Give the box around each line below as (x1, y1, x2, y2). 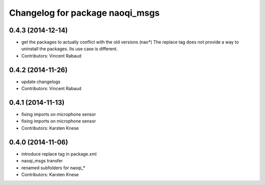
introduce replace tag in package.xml (21, 151, 97, 157)
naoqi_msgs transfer (21, 158, 63, 164)
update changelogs (21, 79, 61, 85)
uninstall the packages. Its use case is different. (21, 46, 118, 52)
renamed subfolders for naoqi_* (21, 165, 85, 171)
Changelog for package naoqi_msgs (9, 7, 160, 18)
